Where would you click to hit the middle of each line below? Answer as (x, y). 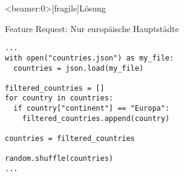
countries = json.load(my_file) (79, 68)
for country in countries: (59, 98)
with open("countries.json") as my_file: (90, 58)
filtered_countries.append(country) (96, 118)
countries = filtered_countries (70, 139)
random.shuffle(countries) (59, 159)
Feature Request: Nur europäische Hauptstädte (92, 28)
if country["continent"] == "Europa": (92, 109)
